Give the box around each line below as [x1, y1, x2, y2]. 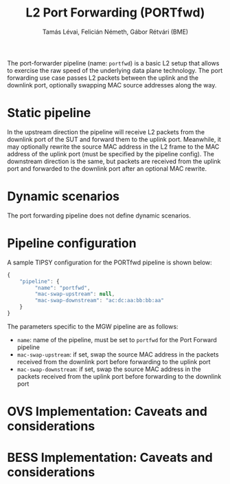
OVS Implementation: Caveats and [7, 404, 208, 419]
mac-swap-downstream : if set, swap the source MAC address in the [16, 365, 201, 373]
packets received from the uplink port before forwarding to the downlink [16, 372, 222, 380]
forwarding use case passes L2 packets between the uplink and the [7, 74, 199, 82]
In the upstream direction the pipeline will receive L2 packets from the [7, 127, 205, 136]
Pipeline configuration [7, 235, 137, 251]
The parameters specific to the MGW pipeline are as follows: [7, 322, 179, 330]
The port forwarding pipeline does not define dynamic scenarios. [7, 211, 191, 220]
